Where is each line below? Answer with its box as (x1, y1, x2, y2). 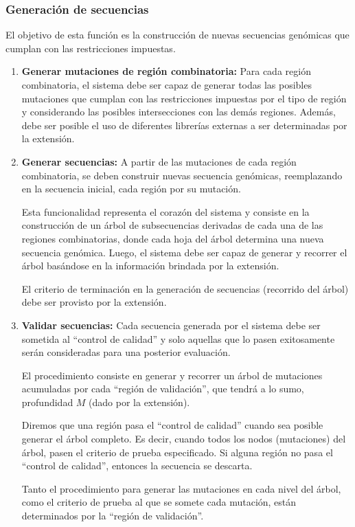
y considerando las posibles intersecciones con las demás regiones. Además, (21, 104, 336, 119)
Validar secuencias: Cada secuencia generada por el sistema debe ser (21, 317, 321, 332)
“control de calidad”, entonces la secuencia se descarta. (21, 458, 253, 473)
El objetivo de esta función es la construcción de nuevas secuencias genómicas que (5, 27, 350, 42)
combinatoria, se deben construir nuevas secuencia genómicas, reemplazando (21, 168, 343, 182)
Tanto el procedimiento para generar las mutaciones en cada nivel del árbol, (21, 481, 341, 495)
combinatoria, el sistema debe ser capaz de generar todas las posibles (21, 78, 312, 91)
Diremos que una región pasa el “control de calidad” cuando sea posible (21, 418, 323, 432)
